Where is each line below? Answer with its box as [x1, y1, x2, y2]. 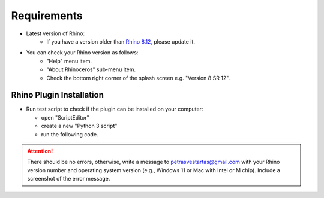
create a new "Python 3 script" [41, 123, 118, 130]
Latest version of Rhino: [26, 30, 85, 37]
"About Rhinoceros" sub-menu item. [46, 66, 136, 73]
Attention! [27, 147, 53, 154]
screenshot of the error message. [27, 175, 110, 182]
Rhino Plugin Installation [11, 90, 104, 100]
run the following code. [41, 130, 98, 138]
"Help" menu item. [46, 57, 92, 65]
